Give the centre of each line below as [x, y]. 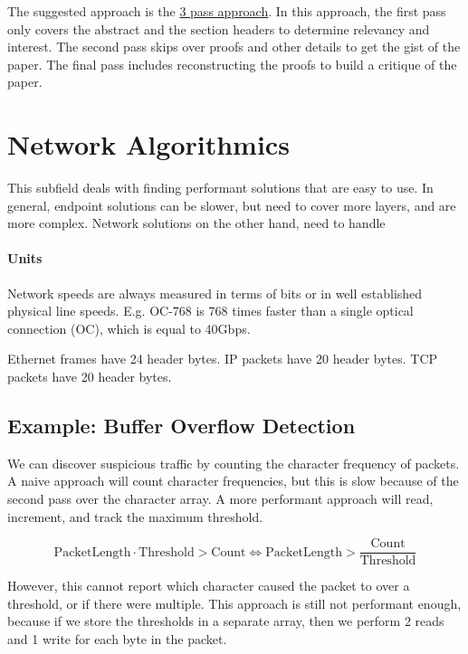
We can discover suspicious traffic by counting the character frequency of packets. [234, 463]
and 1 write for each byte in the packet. [117, 639]
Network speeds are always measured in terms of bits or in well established [215, 293]
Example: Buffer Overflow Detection [181, 426]
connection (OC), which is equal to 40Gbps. [129, 328]
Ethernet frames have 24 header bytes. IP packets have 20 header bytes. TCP [223, 359]
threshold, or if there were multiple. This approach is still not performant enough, [234, 603]
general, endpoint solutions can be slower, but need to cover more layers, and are [232, 205]
